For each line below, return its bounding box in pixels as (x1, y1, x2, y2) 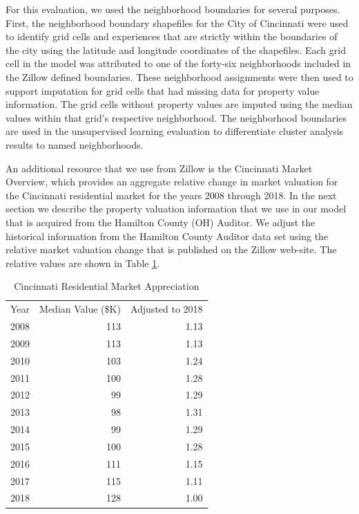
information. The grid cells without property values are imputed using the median (6, 97, 353, 111)
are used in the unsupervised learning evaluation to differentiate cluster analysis (6, 124, 344, 138)
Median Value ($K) (39, 302, 121, 316)
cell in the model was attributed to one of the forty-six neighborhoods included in (6, 56, 351, 71)
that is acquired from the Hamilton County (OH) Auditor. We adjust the (6, 214, 316, 229)
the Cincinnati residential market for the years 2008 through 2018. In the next (6, 187, 337, 202)
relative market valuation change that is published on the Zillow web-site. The (6, 242, 337, 257)
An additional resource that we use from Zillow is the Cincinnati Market (6, 160, 313, 175)
